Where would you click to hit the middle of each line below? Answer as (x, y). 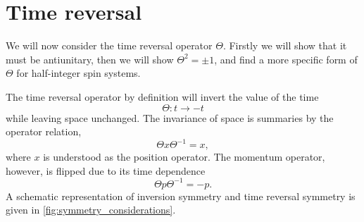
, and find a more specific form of (286, 59)
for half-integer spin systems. (79, 73)
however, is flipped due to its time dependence (106, 170)
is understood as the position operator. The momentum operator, (184, 157)
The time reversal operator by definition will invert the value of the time (162, 96)
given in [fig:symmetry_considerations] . (91, 210)
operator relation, (44, 131)
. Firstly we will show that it (285, 45)
